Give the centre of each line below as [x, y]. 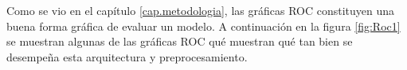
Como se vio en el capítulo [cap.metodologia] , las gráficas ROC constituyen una [201, 10]
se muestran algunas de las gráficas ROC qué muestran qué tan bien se [180, 41]
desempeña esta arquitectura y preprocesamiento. [127, 56]
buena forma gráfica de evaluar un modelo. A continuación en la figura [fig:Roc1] [203, 26]
